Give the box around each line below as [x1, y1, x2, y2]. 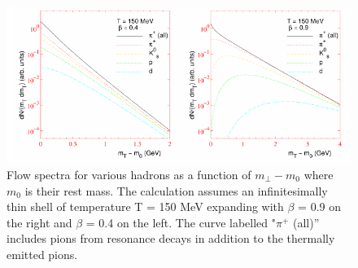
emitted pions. [7, 245, 78, 262]
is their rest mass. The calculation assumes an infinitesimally [24, 182, 328, 199]
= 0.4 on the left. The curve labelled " [85, 213, 276, 231]
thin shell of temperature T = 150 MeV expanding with [7, 198, 284, 215]
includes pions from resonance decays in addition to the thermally [7, 230, 335, 247]
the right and [7, 213, 72, 231]
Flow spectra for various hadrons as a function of [7, 165, 251, 182]
